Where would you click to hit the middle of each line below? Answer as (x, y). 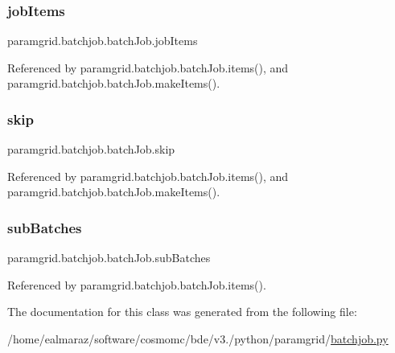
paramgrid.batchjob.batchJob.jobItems (103, 41)
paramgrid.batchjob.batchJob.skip (91, 149)
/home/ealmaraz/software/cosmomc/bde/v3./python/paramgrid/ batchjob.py (198, 339)
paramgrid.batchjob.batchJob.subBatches (109, 258)
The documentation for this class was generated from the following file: (182, 312)
